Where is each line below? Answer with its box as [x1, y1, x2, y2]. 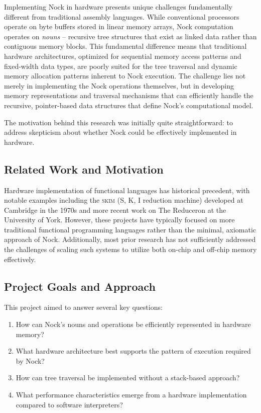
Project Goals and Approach [4, 278, 156, 294]
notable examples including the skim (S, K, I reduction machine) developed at [4, 195, 243, 205]
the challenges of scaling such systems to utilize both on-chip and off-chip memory [4, 244, 257, 255]
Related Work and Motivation [4, 161, 164, 177]
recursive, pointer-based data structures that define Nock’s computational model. [4, 100, 253, 110]
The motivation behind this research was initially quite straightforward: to [4, 117, 233, 127]
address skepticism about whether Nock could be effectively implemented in [4, 127, 237, 137]
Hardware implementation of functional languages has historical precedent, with [4, 185, 250, 195]
